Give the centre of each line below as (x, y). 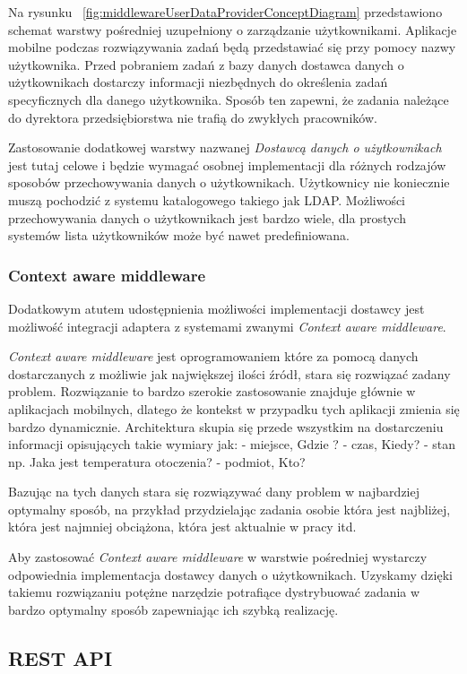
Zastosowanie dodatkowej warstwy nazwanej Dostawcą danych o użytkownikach (225, 147)
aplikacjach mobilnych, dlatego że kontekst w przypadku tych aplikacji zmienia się (234, 408)
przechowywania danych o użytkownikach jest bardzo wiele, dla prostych (207, 217)
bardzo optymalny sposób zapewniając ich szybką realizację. (173, 609)
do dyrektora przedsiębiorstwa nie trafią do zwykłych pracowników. (193, 117)
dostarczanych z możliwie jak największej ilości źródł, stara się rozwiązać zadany (229, 373)
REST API (61, 657)
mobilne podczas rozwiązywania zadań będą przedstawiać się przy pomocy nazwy (232, 47)
